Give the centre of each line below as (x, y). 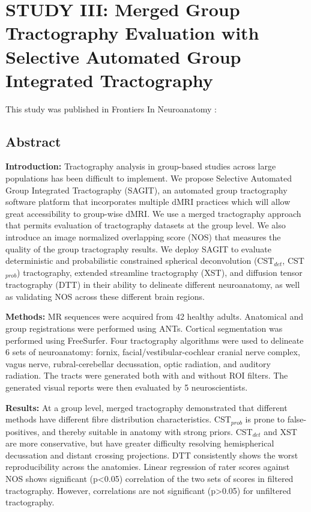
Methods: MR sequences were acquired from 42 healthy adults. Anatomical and (154, 316)
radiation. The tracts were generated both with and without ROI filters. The (147, 375)
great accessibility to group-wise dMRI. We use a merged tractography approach (153, 213)
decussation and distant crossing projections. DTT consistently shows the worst (152, 455)
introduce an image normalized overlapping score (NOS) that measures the (143, 237)
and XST (280, 431)
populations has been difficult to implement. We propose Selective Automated (149, 178)
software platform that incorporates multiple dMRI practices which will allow (148, 202)
